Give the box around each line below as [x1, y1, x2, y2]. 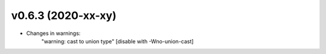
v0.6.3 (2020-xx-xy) [11, 9, 117, 22]
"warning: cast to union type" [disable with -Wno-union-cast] [41, 37, 194, 45]
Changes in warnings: [26, 30, 81, 37]
